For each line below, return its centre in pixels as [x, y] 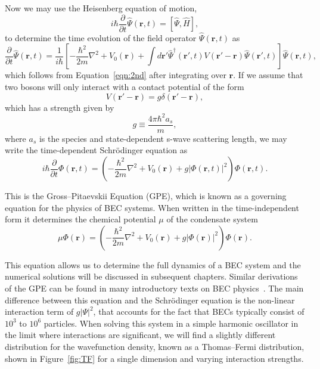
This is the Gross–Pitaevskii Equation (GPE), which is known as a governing [146, 196]
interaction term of [39, 311]
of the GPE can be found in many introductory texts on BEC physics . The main [154, 288]
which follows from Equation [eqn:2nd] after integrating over [116, 75]
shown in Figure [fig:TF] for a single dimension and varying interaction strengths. [154, 358]
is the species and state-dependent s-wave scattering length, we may [163, 138]
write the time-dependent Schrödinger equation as [96, 150]
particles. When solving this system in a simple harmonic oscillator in [171, 323]
